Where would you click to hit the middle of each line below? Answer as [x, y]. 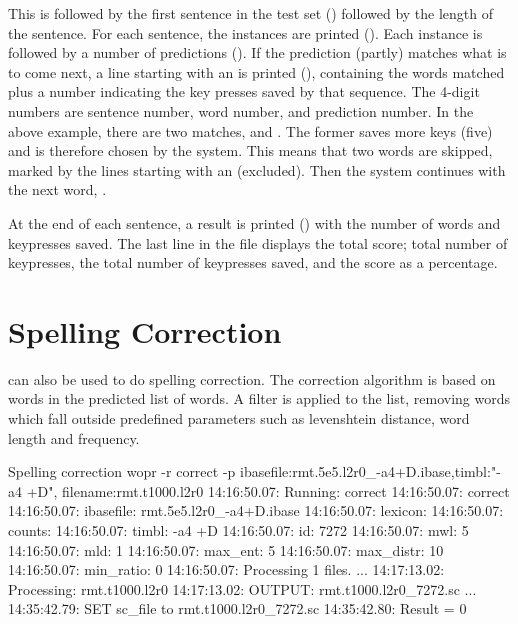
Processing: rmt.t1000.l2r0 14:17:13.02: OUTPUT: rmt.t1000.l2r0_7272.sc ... [242, 588]
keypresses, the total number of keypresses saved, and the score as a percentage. [253, 262]
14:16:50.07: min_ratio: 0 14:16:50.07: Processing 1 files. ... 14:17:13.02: [226, 569]
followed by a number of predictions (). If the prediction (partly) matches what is [257, 52]
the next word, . [57, 189]
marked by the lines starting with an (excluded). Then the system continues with [257, 169]
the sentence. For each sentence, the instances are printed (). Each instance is [245, 32]
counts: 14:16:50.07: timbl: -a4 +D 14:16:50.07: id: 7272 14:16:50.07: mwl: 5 [238, 530]
